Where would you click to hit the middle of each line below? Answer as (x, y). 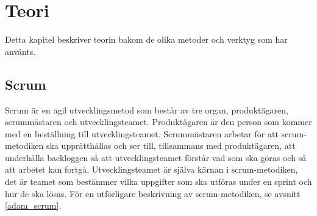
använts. (20, 51)
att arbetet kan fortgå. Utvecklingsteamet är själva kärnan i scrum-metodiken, (151, 169)
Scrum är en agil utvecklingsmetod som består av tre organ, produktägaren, (147, 110)
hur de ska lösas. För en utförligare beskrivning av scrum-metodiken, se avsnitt (153, 193)
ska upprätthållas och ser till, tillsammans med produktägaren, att (171, 146)
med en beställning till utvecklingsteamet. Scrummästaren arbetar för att (142, 133)
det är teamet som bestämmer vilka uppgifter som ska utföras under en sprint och (158, 182)
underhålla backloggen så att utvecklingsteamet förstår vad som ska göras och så (156, 157)
